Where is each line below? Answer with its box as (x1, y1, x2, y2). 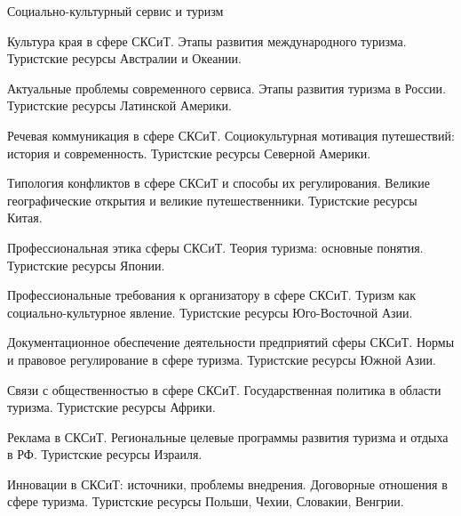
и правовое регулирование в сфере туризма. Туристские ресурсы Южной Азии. (7, 350, 436, 368)
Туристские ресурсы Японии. (7, 255, 165, 274)
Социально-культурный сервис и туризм (7, 2, 224, 20)
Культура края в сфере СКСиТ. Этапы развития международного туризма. (7, 31, 407, 50)
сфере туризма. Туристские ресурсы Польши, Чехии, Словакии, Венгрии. (7, 492, 404, 511)
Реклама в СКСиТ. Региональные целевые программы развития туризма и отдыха (7, 427, 449, 446)
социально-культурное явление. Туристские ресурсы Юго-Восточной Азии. (7, 302, 413, 321)
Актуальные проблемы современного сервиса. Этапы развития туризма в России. (7, 78, 446, 97)
